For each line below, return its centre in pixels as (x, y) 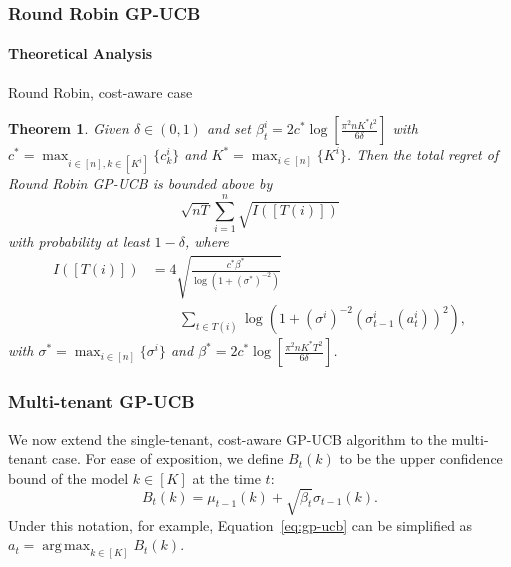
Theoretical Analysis (80, 53)
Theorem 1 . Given (68, 128)
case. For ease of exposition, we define (167, 458)
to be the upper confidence (421, 458)
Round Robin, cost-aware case (100, 91)
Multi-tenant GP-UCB (101, 401)
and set (228, 128)
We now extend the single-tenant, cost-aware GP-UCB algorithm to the (227, 438)
